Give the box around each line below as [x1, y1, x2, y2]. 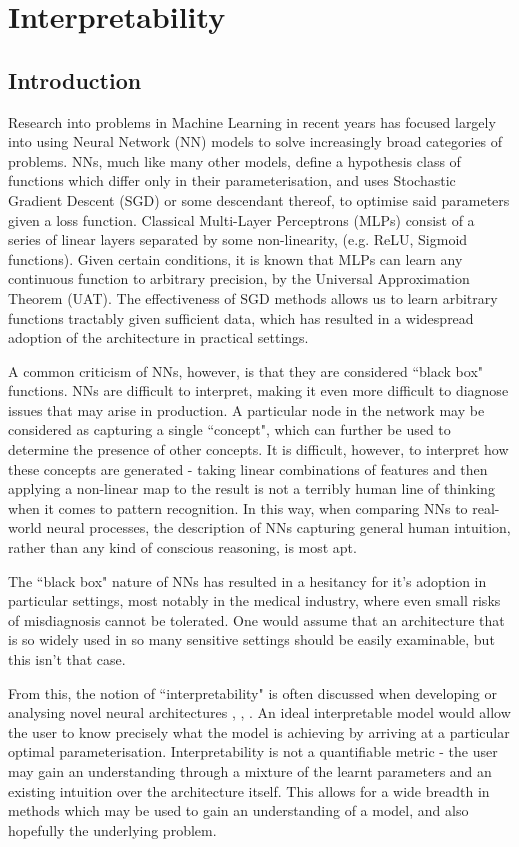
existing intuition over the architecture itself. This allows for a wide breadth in [8, 780, 490, 801]
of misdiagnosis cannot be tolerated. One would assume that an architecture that [8, 609, 505, 630]
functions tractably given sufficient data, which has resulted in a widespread [8, 307, 474, 328]
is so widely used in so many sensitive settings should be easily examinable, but [8, 629, 495, 650]
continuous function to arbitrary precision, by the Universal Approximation [8, 268, 470, 289]
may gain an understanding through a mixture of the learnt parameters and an [8, 760, 492, 781]
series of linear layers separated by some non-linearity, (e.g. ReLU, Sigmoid [8, 229, 468, 250]
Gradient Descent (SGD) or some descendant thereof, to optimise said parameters [8, 189, 510, 210]
